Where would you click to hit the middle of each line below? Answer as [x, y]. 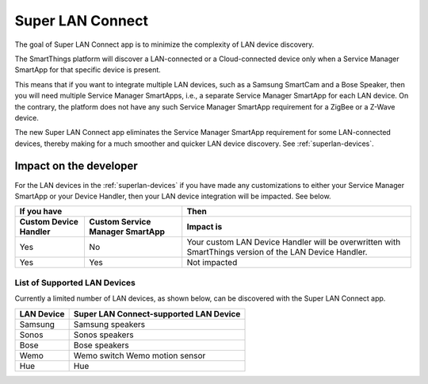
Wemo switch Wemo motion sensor [139, 355]
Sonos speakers [103, 335]
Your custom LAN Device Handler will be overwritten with [294, 242]
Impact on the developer [76, 166]
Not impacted [212, 263]
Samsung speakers [109, 324]
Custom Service [120, 222]
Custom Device [49, 222]
